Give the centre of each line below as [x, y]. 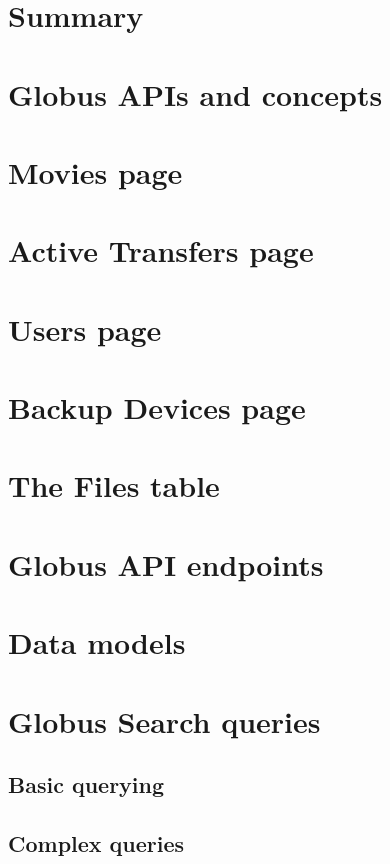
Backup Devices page [157, 407]
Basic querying [86, 784]
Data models [97, 642]
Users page [85, 328]
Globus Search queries [164, 720]
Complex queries [96, 842]
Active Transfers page [161, 250]
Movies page [95, 171]
